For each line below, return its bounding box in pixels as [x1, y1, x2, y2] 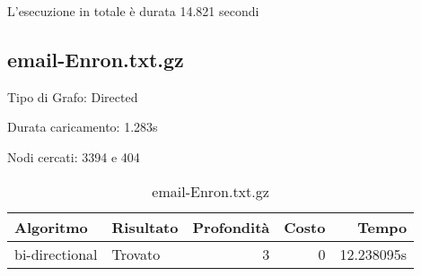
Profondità [192, 216, 270, 237]
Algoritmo [14, 216, 88, 237]
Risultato [111, 216, 179, 237]
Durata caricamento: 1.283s [7, 117, 158, 136]
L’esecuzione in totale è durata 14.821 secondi [7, 2, 259, 20]
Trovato [111, 243, 161, 264]
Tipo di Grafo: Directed [7, 87, 138, 106]
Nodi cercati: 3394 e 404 [7, 147, 140, 166]
